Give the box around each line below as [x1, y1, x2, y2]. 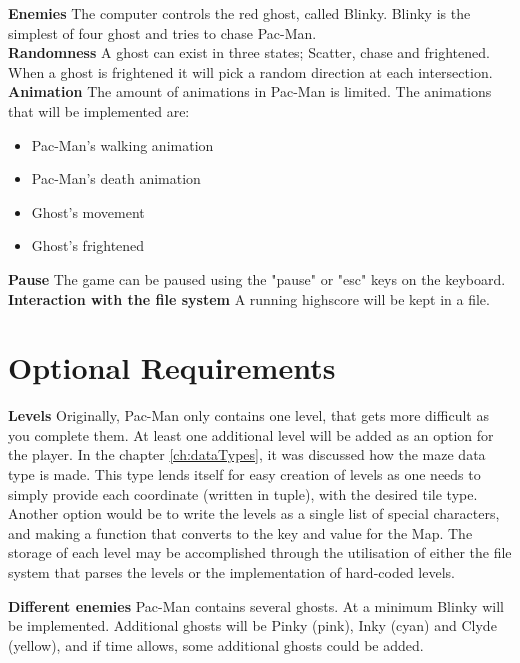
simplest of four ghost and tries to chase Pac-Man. [8, 22, 317, 43]
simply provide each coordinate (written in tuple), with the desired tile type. [8, 483, 478, 504]
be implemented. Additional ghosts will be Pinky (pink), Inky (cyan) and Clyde [8, 615, 497, 636]
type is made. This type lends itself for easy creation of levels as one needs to [8, 464, 481, 485]
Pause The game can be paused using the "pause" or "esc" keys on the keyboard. [8, 268, 506, 289]
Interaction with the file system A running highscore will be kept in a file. [8, 288, 490, 309]
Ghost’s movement [31, 201, 145, 222]
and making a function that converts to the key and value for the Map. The [8, 522, 473, 543]
